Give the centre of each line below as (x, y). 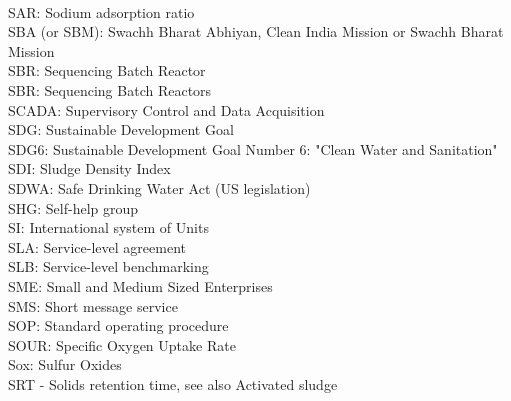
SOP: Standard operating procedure (118, 325)
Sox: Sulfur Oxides (65, 364)
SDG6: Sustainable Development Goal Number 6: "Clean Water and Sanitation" (253, 148)
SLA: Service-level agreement (97, 246)
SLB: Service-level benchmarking (108, 266)
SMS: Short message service (93, 305)
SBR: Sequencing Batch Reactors (110, 89)
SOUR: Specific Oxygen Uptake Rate (122, 344)
